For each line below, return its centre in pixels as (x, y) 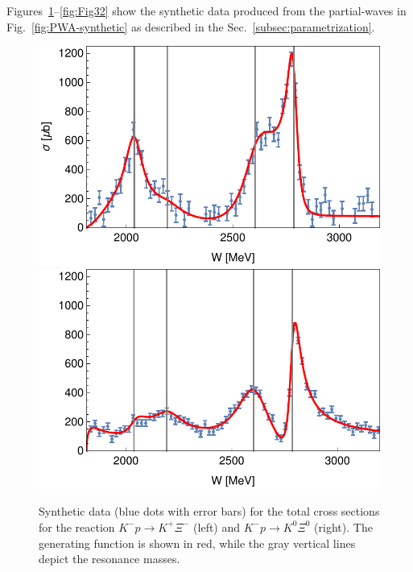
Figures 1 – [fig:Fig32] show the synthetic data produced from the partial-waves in (206, 10)
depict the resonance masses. (109, 559)
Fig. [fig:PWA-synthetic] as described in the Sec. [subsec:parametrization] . (191, 26)
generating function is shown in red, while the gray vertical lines (197, 543)
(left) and (217, 526)
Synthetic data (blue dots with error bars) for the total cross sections (209, 511)
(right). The (343, 526)
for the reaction (77, 526)
